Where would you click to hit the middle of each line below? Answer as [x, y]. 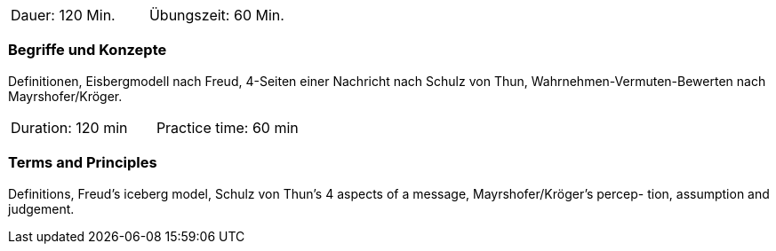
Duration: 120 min [69, 127]
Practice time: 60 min [227, 127]
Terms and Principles [83, 163]
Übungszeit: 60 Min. [216, 15]
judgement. [41, 208]
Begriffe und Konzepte [88, 50]
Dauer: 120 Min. [63, 15]
